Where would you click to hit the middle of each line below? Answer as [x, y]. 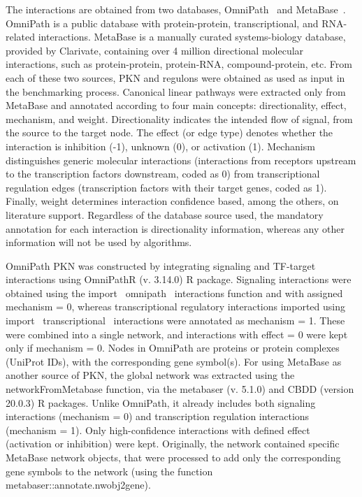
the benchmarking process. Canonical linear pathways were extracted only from [176, 91]
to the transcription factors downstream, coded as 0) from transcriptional [163, 174]
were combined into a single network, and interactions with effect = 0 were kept [177, 334]
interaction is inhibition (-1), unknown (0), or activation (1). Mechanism [160, 146]
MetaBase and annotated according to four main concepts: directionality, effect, [176, 105]
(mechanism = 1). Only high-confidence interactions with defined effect [158, 430]
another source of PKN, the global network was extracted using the [150, 375]
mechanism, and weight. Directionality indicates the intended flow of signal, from [179, 118]
